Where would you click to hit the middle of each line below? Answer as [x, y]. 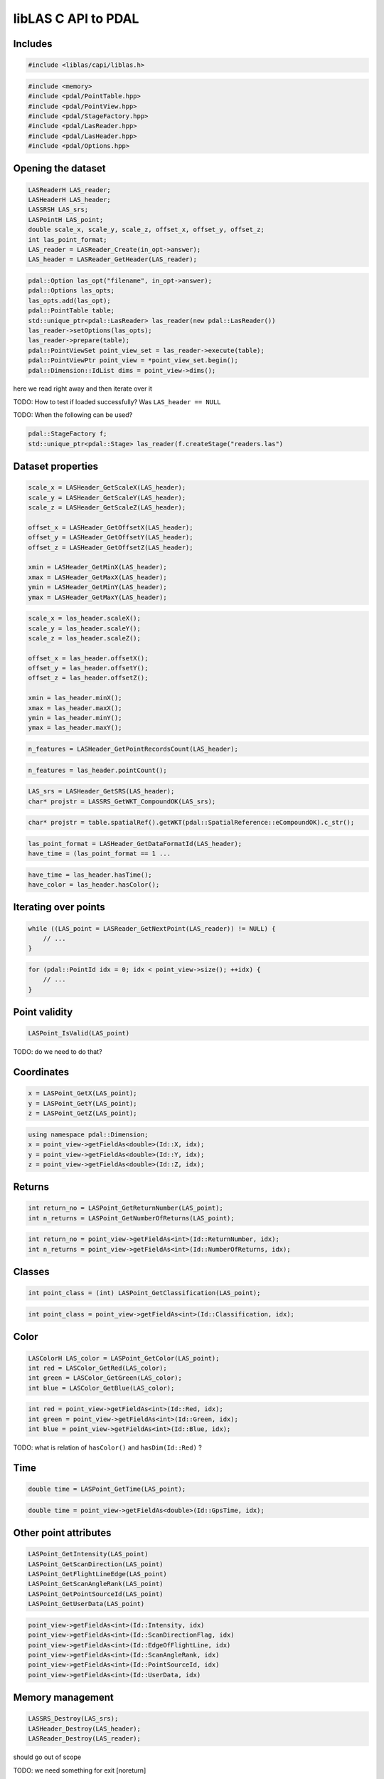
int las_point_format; [68, 239]
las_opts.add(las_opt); [70, 300]
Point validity [43, 1012]
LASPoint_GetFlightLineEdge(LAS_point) [97, 1574]
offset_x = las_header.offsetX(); [88, 658]
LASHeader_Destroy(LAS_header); [85, 1728]
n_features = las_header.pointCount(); [97, 770]
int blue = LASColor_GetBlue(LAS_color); [101, 1388]
